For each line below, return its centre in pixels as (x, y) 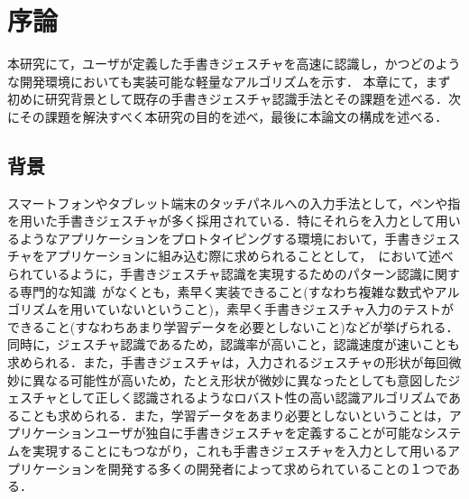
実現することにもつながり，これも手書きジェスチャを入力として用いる (239, 451)
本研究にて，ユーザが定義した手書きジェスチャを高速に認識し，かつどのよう (234, 64)
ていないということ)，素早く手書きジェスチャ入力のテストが (274, 309)
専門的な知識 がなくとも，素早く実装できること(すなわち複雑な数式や (227, 291)
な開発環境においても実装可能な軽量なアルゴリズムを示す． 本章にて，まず (229, 81)
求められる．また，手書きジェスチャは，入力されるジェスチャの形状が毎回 (228, 362)
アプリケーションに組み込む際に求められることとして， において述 (243, 256)
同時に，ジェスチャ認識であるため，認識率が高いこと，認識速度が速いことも (234, 344)
